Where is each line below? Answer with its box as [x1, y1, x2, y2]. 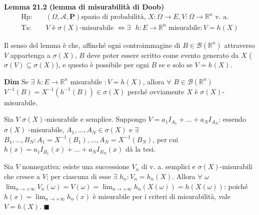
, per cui [152, 134, 178, 144]
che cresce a [4, 171, 40, 181]
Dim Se [4, 76, 28, 86]
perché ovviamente [127, 86, 184, 96]
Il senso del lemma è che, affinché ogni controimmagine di [4, 39, 180, 50]
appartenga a [10, 49, 50, 60]
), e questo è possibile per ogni [55, 59, 149, 70]
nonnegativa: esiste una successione [22, 161, 129, 172]
